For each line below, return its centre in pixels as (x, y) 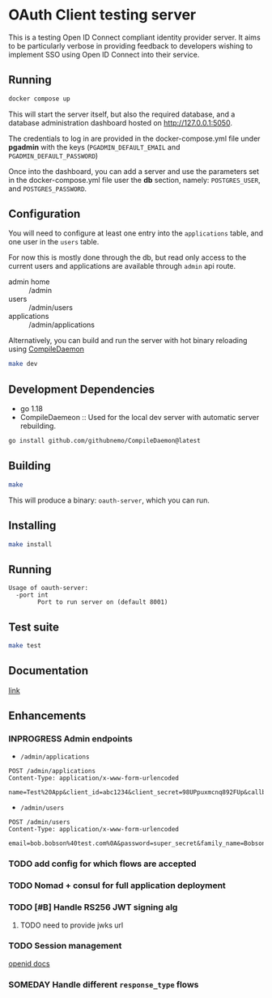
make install (30, 544)
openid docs (29, 963)
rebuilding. (38, 426)
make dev (23, 364)
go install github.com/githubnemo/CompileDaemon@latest (104, 441)
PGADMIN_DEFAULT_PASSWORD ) (53, 155)
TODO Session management (65, 946)
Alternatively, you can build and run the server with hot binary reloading (128, 341)
